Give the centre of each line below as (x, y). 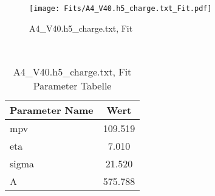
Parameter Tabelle (72, 85)
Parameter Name (52, 110)
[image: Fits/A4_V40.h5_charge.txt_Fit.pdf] (121, 9)
